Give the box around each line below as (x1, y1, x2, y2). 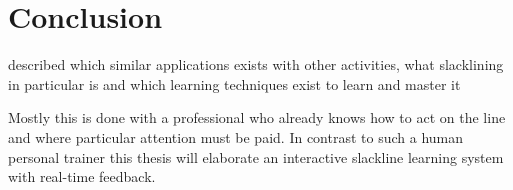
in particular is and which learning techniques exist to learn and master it (8, 73, 461, 94)
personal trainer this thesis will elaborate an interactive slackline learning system (8, 146, 504, 167)
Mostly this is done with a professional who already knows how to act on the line (8, 107, 506, 128)
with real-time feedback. (8, 166, 156, 187)
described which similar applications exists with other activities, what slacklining (8, 54, 504, 75)
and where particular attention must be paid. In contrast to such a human (8, 126, 464, 147)
